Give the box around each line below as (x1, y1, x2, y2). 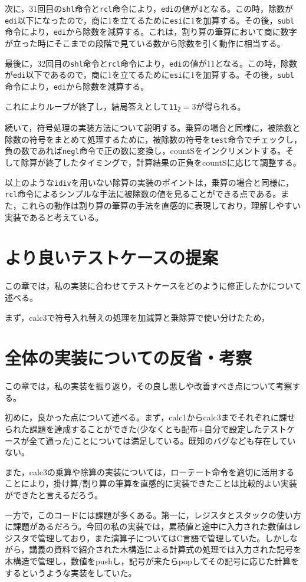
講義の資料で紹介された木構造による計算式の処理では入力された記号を (29, 543, 302, 555)
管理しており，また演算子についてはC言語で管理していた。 (37, 531, 265, 544)
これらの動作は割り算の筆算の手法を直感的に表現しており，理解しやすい (21, 199, 301, 212)
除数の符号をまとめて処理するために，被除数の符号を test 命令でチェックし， (5, 133, 302, 145)
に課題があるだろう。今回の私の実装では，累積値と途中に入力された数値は (5, 520, 293, 532)
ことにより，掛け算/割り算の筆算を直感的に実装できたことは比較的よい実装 (5, 477, 297, 489)
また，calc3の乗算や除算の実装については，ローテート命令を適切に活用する (5, 465, 295, 478)
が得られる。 (196, 100, 246, 112)
